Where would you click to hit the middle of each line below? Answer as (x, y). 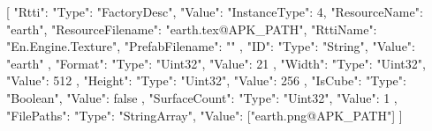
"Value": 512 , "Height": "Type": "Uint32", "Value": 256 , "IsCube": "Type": (206, 80)
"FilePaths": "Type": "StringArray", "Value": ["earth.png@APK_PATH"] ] (205, 115)
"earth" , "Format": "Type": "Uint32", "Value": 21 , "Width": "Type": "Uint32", (216, 63)
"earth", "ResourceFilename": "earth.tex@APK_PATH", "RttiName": (192, 29)
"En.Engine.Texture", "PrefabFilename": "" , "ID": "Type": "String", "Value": (211, 46)
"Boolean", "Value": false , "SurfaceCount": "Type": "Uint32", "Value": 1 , (202, 97)
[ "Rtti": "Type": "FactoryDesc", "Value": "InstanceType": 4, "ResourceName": (215, 11)
